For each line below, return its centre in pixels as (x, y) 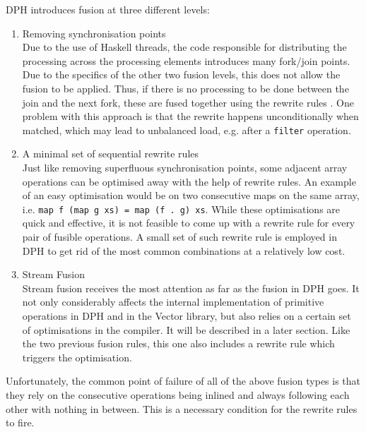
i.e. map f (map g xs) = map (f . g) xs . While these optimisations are (181, 209)
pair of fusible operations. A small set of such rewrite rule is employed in (179, 237)
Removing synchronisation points (94, 33)
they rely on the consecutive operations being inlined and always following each (178, 394)
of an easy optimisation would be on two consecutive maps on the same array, (191, 195)
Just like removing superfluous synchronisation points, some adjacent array (185, 167)
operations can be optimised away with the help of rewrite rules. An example (189, 181)
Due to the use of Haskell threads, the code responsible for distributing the (184, 47)
